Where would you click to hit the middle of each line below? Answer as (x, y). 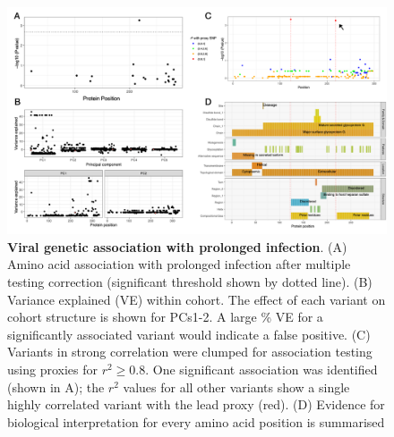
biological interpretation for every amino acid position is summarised (196, 421)
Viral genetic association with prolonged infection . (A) (177, 246)
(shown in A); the (56, 387)
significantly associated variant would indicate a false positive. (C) (189, 334)
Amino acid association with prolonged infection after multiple (179, 264)
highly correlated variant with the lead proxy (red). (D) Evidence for (196, 404)
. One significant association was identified (261, 369)
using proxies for (52, 369)
